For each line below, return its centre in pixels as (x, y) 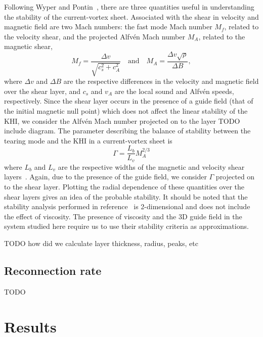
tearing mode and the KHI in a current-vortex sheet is (88, 140)
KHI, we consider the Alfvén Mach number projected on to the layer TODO (122, 121)
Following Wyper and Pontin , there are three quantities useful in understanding (129, 7)
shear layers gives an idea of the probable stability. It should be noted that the (126, 196)
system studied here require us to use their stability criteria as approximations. (126, 226)
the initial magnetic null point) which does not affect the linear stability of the (126, 110)
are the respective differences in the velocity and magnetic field (161, 81)
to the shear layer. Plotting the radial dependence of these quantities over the (124, 187)
